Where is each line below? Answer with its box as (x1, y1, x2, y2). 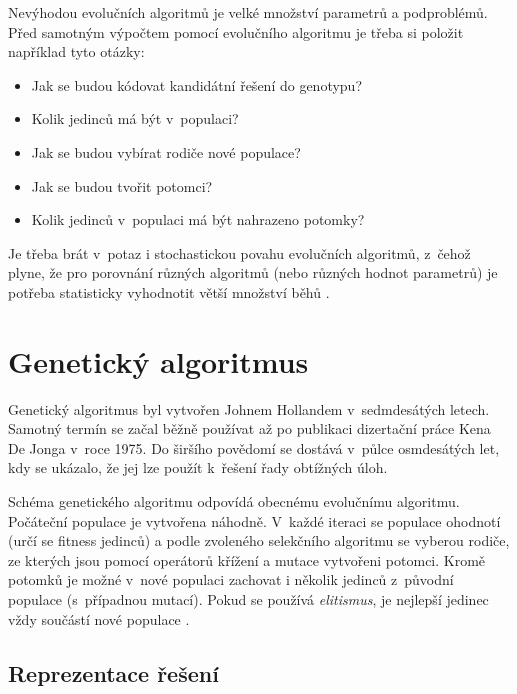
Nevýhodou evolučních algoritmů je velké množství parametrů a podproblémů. (8, 2, 488, 22)
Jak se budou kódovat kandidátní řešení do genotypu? (31, 74, 362, 95)
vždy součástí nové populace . (8, 608, 190, 629)
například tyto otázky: (8, 41, 145, 62)
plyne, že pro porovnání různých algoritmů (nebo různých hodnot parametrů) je (8, 262, 498, 283)
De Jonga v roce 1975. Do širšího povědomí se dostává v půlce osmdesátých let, (8, 437, 500, 458)
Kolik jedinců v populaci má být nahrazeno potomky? (31, 209, 365, 230)
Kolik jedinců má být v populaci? (31, 108, 239, 129)
